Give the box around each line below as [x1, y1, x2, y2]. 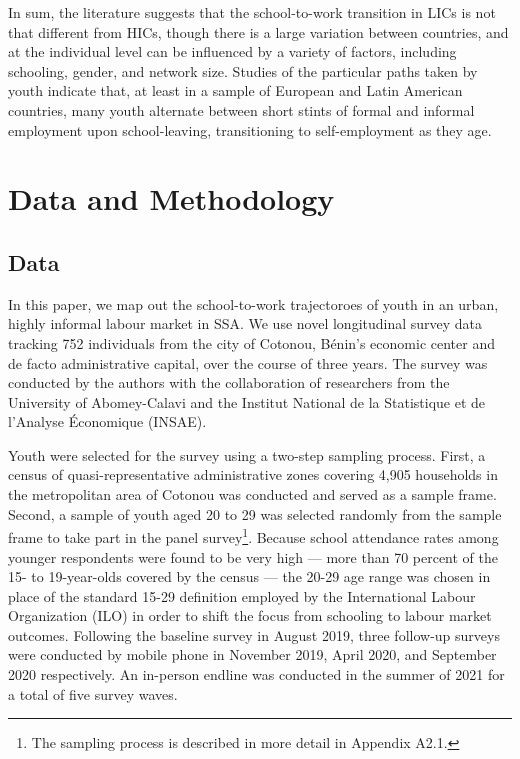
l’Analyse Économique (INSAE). [8, 411, 207, 432]
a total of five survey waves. [8, 683, 178, 704]
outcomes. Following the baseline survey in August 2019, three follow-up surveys [8, 624, 500, 645]
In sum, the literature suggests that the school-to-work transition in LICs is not [8, 2, 496, 22]
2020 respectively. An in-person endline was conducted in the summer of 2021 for [8, 664, 505, 685]
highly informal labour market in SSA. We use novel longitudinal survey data [8, 313, 483, 334]
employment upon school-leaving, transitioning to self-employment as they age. [8, 119, 492, 140]
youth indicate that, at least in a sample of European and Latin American [8, 80, 463, 101]
